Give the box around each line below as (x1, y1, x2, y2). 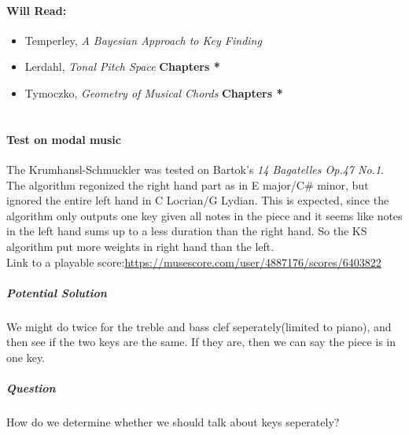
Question (6, 380, 56, 396)
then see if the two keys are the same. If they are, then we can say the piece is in (6, 334, 396, 350)
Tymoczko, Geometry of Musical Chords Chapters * (24, 84, 283, 101)
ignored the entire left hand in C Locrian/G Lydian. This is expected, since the (6, 192, 389, 208)
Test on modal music (6, 131, 121, 147)
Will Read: (6, 2, 67, 18)
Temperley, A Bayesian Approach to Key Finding (24, 31, 262, 48)
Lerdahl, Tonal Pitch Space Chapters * (24, 58, 220, 75)
